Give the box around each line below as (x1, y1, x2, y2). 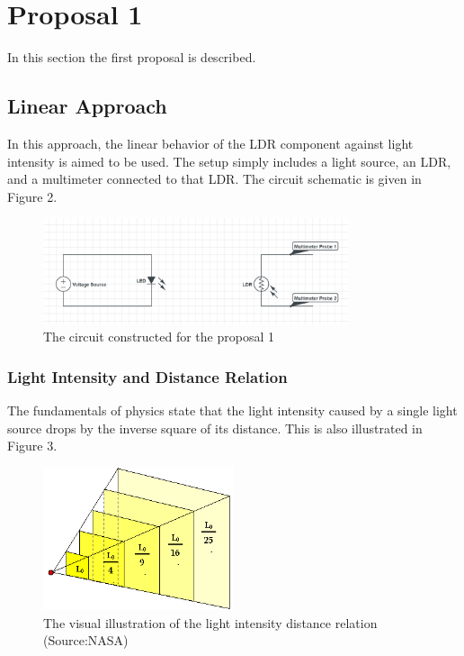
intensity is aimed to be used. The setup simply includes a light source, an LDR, (7, 151, 451, 170)
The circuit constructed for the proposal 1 (43, 327, 274, 346)
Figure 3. (7, 436, 58, 455)
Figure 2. (7, 187, 58, 205)
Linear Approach (7, 92, 167, 120)
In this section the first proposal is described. (7, 48, 256, 67)
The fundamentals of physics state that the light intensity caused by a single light (7, 400, 458, 419)
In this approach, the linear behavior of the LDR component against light (7, 133, 414, 152)
